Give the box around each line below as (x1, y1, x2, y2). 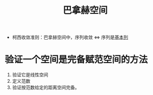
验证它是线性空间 (12, 72, 48, 78)
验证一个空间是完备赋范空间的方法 (5, 54, 148, 66)
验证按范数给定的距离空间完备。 (12, 84, 80, 90)
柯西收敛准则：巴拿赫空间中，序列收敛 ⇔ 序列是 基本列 (12, 34, 129, 41)
